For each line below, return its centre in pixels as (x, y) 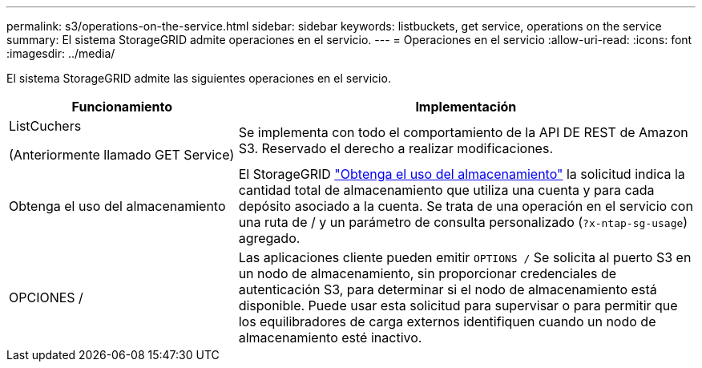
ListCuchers (45, 126)
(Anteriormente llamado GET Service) (122, 155)
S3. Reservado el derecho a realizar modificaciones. (395, 148)
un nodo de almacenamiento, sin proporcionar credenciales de (428, 273)
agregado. (269, 238)
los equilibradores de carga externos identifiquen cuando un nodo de (447, 321)
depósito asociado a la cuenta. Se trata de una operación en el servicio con (466, 206)
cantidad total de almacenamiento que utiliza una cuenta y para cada (446, 190)
